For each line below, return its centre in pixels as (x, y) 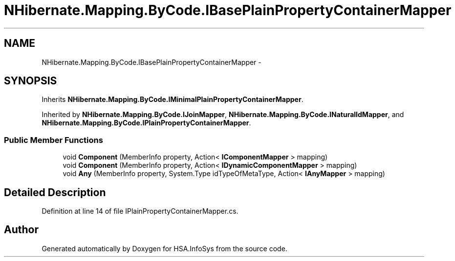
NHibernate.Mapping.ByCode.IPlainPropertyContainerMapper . (146, 123)
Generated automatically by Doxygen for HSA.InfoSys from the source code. (164, 248)
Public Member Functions (54, 140)
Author (21, 230)
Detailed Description (55, 192)
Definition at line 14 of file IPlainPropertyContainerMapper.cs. (140, 211)
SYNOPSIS (31, 81)
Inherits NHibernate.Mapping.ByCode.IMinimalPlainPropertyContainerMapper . (173, 100)
